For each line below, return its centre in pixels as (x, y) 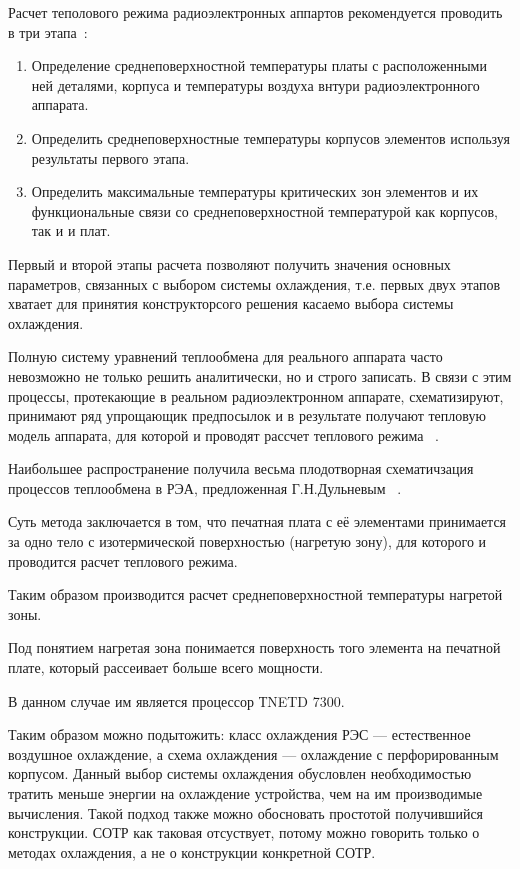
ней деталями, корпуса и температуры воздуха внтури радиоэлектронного (255, 84)
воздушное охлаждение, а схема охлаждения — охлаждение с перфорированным (253, 753)
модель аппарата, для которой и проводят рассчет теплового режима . (223, 434)
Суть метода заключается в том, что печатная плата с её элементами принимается (257, 521)
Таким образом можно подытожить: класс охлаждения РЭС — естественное (239, 734)
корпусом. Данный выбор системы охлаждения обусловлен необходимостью (240, 773)
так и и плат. (71, 230)
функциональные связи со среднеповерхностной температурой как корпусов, (264, 210)
